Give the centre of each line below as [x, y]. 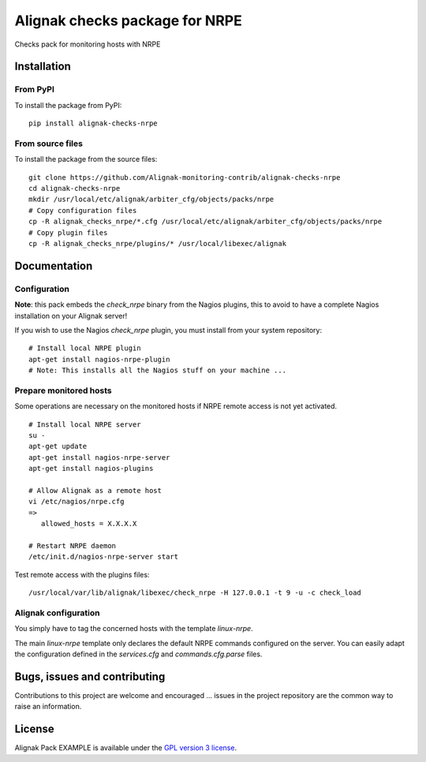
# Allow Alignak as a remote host [95, 490]
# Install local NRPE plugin [85, 348]
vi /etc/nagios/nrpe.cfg [77, 502]
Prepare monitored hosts [63, 390]
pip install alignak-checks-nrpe [93, 123]
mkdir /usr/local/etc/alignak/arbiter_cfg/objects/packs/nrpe [151, 200]
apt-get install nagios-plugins [91, 469]
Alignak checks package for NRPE [128, 21]
